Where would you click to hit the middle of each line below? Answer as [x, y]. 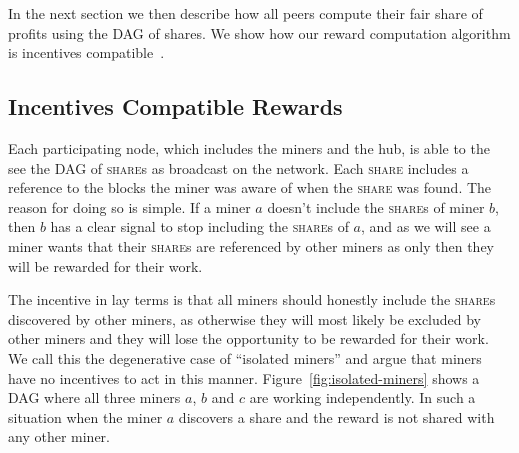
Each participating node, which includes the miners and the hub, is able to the [249, 147]
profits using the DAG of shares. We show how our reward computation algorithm [259, 32]
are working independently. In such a [362, 397]
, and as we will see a [426, 226]
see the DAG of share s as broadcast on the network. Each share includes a [238, 167]
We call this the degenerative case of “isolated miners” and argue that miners [245, 357]
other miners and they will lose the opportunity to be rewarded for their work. [248, 338]
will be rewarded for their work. [105, 265]
